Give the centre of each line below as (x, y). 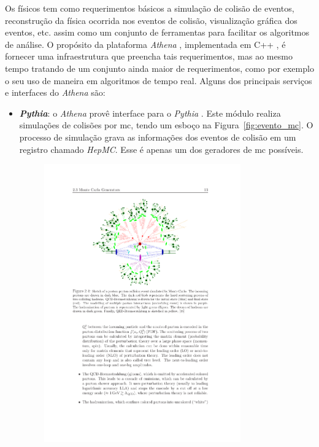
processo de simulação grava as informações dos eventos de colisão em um (158, 137)
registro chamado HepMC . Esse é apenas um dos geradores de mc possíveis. (161, 149)
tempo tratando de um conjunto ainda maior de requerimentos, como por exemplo (159, 68)
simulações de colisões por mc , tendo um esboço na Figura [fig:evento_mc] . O (166, 125)
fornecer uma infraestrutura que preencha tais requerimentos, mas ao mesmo (149, 56)
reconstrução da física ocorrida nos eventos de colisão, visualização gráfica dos (151, 20)
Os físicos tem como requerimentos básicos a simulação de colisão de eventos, (150, 8)
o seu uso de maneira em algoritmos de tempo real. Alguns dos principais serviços (159, 80)
